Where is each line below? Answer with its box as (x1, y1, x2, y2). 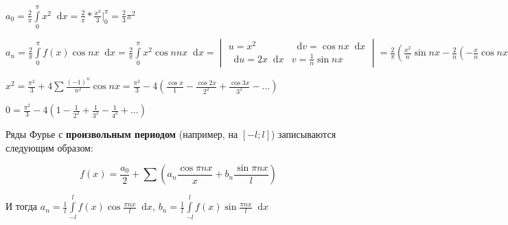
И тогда (5, 199, 38, 213)
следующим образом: (5, 140, 93, 154)
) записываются (270, 127, 336, 141)
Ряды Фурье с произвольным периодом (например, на (5, 127, 238, 141)
